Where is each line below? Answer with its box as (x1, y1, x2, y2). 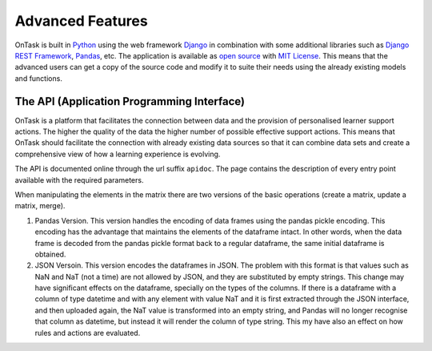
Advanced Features (14, 12, 148, 30)
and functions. (14, 73, 63, 83)
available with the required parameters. (14, 175, 144, 184)
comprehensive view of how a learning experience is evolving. (14, 149, 221, 159)
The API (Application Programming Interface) (14, 95, 246, 108)
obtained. (34, 249, 66, 259)
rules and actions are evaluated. (34, 328, 141, 337)
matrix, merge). (14, 201, 66, 211)
